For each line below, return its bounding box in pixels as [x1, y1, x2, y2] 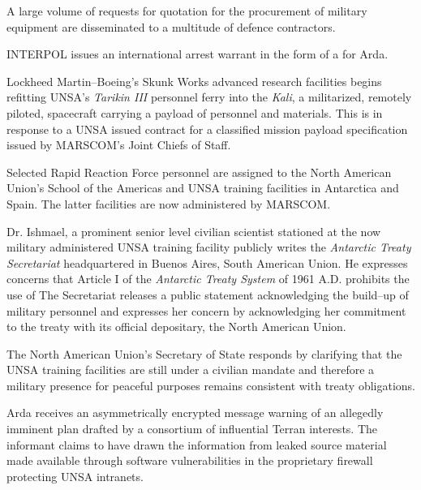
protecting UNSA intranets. [6, 467, 144, 484]
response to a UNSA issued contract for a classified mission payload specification [6, 120, 408, 137]
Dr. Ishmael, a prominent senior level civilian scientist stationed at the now [6, 222, 381, 239]
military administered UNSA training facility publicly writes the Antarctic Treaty [6, 239, 411, 256]
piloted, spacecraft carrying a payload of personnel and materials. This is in [6, 104, 383, 121]
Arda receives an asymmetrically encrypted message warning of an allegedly [6, 404, 384, 421]
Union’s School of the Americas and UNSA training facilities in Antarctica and [6, 179, 399, 196]
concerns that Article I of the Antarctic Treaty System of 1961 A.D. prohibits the [6, 270, 410, 287]
